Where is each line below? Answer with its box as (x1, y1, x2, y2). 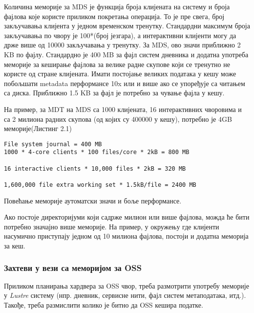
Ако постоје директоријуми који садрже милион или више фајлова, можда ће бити (4, 212, 250, 222)
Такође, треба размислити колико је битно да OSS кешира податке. (4, 300, 203, 310)
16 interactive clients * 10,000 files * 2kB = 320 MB (4, 165, 186, 172)
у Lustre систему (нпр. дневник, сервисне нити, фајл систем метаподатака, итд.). (4, 290, 246, 300)
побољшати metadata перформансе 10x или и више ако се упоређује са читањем (4, 78, 245, 88)
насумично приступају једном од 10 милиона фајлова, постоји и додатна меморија (4, 231, 249, 241)
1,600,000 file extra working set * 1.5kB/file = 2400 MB (4, 181, 196, 188)
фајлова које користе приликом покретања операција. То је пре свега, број (4, 11, 225, 21)
